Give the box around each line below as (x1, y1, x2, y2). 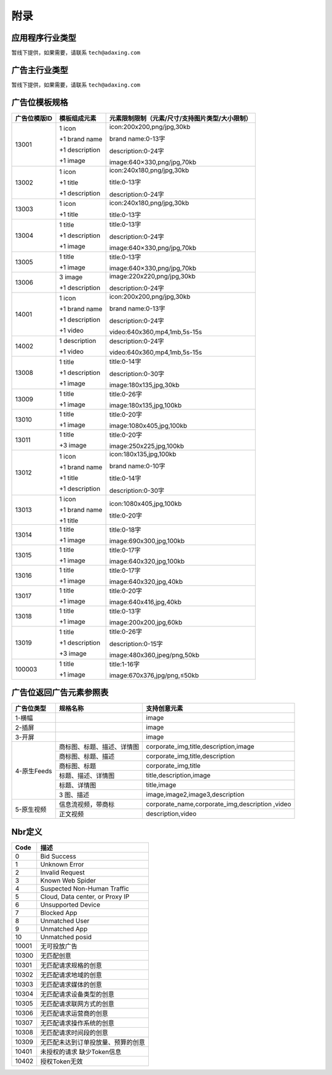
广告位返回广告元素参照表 (11, 687, 109, 698)
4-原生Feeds (15, 766, 52, 775)
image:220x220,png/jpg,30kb (109, 272, 196, 280)
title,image (146, 781, 176, 789)
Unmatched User (40, 916, 90, 925)
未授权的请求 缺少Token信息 (40, 1047, 122, 1056)
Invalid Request (40, 868, 85, 876)
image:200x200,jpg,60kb (109, 618, 183, 626)
